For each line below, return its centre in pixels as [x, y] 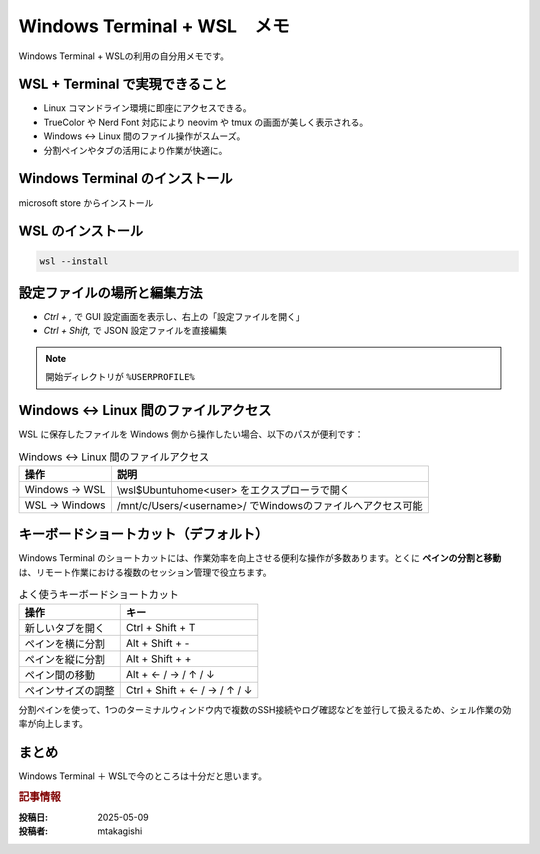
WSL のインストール [81, 231]
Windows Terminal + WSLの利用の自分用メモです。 [124, 56]
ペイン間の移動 [59, 675]
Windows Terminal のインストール [125, 178]
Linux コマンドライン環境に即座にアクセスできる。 [147, 108]
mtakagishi [120, 831]
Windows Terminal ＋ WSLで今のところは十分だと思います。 [142, 776]
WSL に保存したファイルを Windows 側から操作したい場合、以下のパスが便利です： [191, 434]
